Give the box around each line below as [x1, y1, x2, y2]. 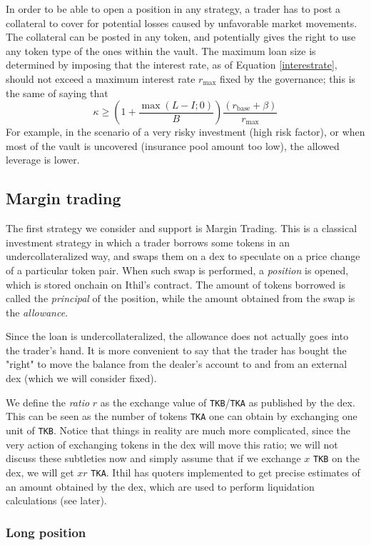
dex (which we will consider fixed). [6, 371, 157, 386]
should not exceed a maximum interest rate [6, 71, 195, 86]
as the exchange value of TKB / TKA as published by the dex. [100, 394, 355, 409]
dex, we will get [6, 464, 74, 479]
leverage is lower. [6, 152, 80, 167]
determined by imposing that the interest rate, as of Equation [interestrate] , [6, 57, 337, 72]
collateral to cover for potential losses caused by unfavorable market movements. [6, 15, 357, 30]
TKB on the [312, 451, 360, 466]
